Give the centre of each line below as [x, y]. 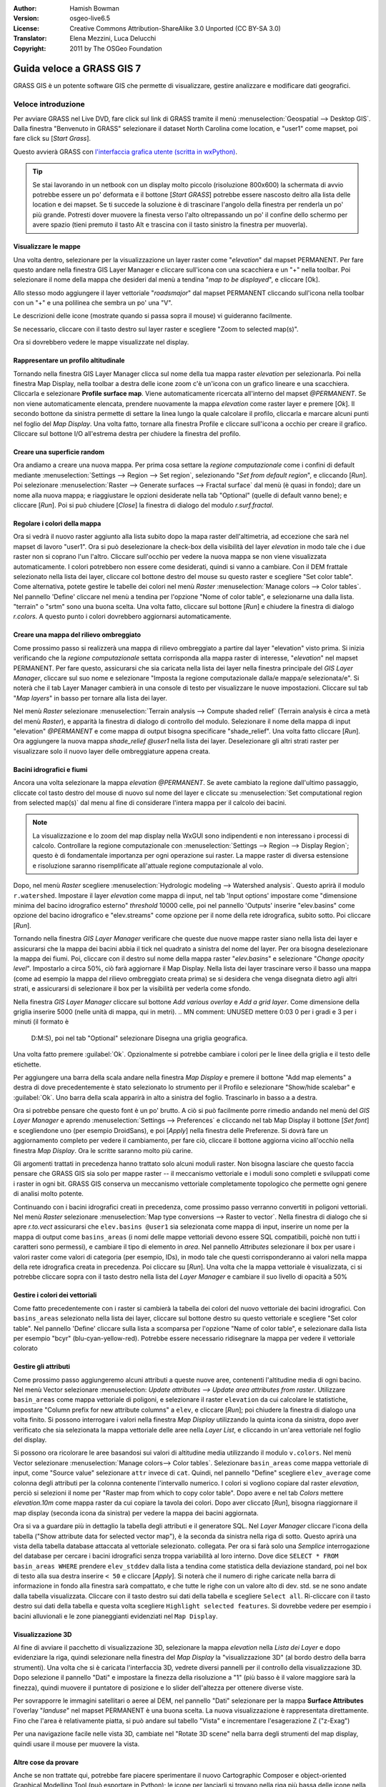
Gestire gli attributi [42, 1367]
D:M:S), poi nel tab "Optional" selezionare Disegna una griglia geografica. [139, 1038]
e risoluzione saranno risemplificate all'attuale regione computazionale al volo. [148, 866]
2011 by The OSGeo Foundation [116, 48]
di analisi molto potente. [48, 1194]
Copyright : [30, 48]
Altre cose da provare [46, 1762]
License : [26, 28]
